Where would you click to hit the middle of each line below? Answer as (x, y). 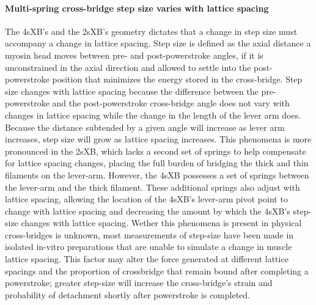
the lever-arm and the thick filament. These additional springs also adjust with (152, 187)
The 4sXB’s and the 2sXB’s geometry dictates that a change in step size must (151, 31)
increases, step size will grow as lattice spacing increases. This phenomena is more (158, 139)
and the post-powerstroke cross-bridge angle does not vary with (171, 103)
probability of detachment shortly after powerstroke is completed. (127, 294)
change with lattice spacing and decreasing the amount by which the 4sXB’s (148, 211)
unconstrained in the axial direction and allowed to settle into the (128, 67)
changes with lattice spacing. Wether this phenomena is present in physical (161, 223)
